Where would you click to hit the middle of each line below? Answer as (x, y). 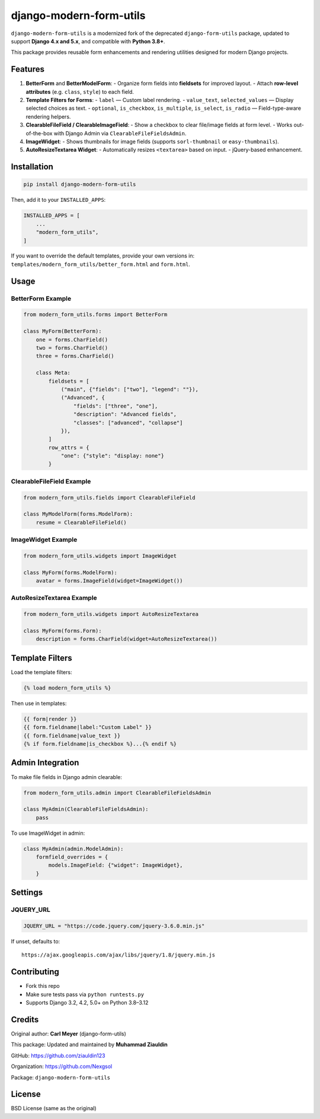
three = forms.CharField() (75, 356)
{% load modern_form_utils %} (67, 688)
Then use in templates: (39, 703)
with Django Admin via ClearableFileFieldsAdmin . (120, 133)
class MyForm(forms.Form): (63, 631)
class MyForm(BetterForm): (63, 331)
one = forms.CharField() (72, 339)
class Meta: (53, 373)
